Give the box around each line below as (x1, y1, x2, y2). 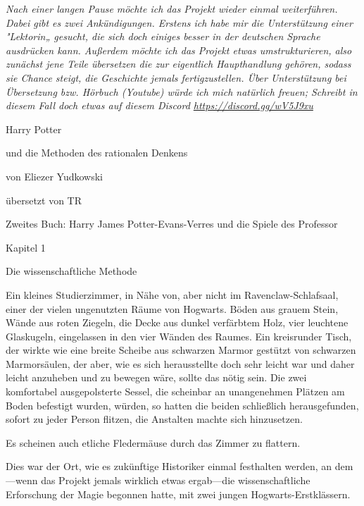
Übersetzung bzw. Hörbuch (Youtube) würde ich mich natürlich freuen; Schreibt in (6, 84, 358, 99)
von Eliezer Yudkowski (6, 168, 103, 183)
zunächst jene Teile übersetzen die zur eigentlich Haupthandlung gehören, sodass (6, 56, 351, 71)
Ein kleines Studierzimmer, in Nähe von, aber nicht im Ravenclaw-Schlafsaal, (6, 287, 339, 302)
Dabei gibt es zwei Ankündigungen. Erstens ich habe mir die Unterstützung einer (6, 15, 353, 30)
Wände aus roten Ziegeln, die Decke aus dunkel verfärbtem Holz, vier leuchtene (6, 315, 349, 330)
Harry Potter (6, 121, 62, 136)
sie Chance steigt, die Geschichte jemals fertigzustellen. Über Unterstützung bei (6, 70, 346, 85)
